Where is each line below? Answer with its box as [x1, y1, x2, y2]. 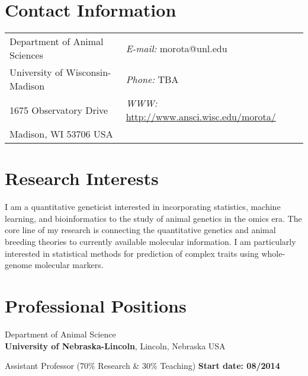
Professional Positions [5, 294, 187, 317]
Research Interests [5, 166, 159, 190]
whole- [261, 247, 285, 259]
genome [5, 259, 32, 271]
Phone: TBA [126, 72, 179, 86]
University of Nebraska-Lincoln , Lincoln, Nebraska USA [5, 339, 226, 352]
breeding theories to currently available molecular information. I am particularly [5, 235, 296, 248]
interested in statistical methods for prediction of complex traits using [5, 247, 259, 259]
